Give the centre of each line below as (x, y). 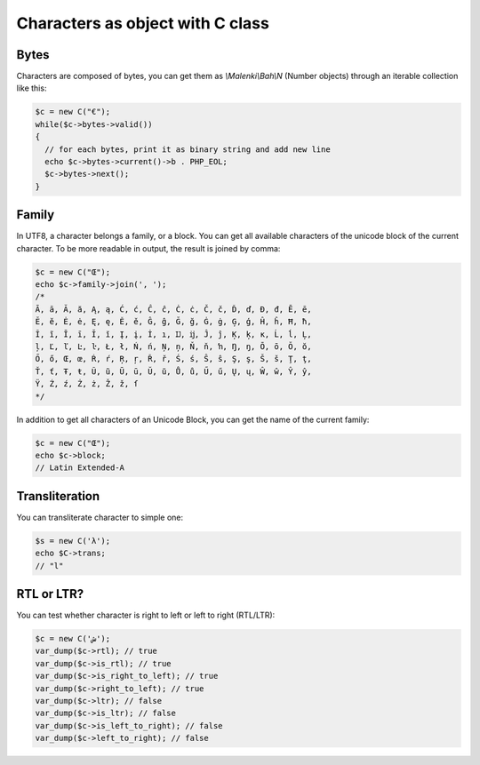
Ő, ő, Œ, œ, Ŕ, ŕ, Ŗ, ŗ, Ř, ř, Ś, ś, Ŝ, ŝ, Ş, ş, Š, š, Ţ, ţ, (173, 359)
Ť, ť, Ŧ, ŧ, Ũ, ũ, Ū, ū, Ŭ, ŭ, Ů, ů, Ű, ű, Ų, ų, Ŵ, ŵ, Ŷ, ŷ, (173, 371)
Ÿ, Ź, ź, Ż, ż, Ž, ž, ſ (87, 384)
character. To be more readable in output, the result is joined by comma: (148, 248)
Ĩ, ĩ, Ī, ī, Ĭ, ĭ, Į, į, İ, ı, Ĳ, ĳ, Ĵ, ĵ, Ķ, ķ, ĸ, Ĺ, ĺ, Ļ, (173, 334)
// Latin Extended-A (80, 468)
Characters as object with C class (143, 23)
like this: (32, 88)
